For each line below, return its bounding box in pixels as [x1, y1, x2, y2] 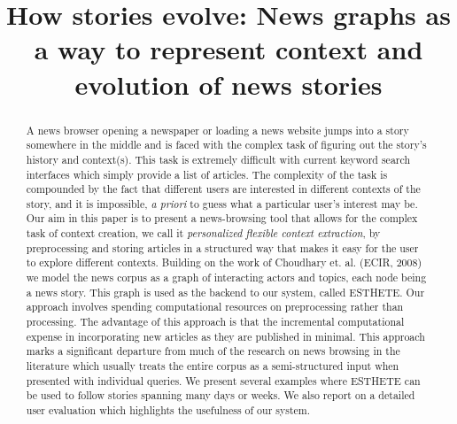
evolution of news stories [74, 66, 383, 102]
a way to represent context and [34, 31, 423, 67]
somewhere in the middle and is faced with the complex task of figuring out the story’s [26, 137, 427, 152]
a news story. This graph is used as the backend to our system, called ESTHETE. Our [26, 284, 425, 299]
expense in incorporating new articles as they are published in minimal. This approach [26, 328, 425, 343]
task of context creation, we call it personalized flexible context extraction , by [26, 226, 381, 241]
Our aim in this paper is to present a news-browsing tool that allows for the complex [26, 211, 418, 226]
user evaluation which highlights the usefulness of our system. [26, 403, 311, 418]
